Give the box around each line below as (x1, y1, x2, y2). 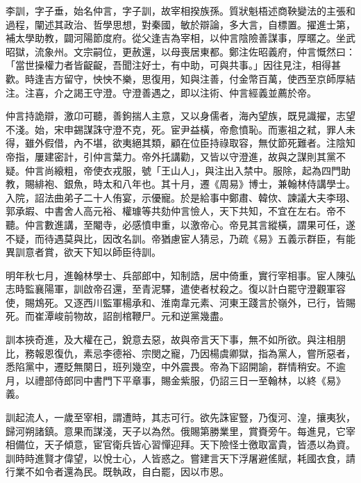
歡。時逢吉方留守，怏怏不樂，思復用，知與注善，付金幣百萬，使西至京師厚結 (6, 71, 355, 85)
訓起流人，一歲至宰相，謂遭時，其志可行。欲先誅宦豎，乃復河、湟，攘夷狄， (6, 410, 355, 425)
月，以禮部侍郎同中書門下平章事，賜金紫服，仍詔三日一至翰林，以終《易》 (6, 373, 346, 387)
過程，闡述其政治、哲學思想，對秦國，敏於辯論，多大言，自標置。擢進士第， (6, 17, 355, 31)
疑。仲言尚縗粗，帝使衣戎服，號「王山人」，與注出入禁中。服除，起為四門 (6, 163, 341, 177)
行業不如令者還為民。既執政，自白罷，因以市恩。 (6, 464, 229, 479)
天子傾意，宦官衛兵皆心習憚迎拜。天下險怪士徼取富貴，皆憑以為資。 (44, 437, 355, 452)
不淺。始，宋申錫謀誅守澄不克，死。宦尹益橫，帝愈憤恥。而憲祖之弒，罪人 (6, 122, 346, 136)
